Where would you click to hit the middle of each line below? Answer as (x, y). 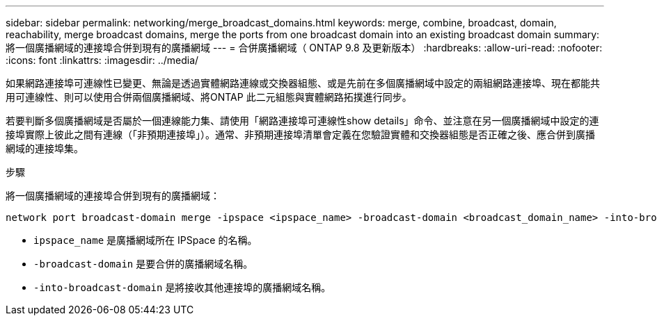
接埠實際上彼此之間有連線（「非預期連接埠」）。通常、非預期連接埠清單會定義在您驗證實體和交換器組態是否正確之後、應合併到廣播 (300, 134)
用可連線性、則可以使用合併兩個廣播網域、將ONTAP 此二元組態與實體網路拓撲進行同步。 (209, 97)
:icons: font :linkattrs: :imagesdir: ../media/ (102, 60)
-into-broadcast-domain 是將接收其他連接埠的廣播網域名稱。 (182, 287)
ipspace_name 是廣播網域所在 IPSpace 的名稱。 (145, 240)
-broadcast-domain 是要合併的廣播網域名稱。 (143, 264)
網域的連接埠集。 (45, 148)
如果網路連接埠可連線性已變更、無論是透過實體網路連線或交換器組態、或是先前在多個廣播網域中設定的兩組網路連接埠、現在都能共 (303, 83)
